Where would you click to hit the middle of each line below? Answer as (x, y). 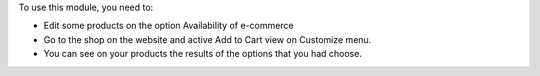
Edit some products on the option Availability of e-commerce (168, 26)
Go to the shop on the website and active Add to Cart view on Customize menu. (207, 39)
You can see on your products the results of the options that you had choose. (202, 54)
